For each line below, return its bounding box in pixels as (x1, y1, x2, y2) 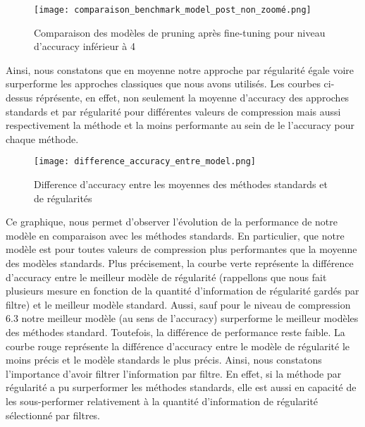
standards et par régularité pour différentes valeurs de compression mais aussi (6, 104, 341, 118)
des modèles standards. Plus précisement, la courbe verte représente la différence (6, 256, 354, 271)
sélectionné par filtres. (6, 407, 101, 422)
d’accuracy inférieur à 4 (34, 39, 136, 54)
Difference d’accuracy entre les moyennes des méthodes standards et (34, 177, 328, 192)
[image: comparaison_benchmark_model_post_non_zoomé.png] (34, 5, 311, 15)
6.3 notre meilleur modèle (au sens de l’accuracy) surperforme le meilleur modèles (6, 311, 359, 326)
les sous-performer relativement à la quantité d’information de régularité (6, 393, 318, 408)
